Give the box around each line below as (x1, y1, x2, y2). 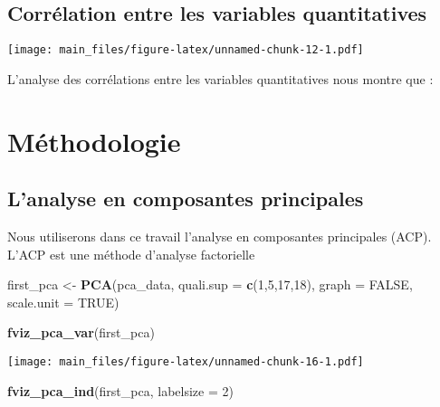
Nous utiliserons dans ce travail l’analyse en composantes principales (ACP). (7, 227, 432, 246)
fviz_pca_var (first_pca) (7, 323, 155, 342)
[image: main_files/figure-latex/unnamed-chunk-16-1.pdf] (7, 355, 364, 368)
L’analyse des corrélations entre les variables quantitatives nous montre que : (7, 69, 434, 88)
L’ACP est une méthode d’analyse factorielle (7, 244, 255, 263)
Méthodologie (7, 122, 181, 159)
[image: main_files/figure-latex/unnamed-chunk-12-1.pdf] (7, 43, 364, 57)
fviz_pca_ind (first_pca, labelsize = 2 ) (7, 381, 234, 400)
